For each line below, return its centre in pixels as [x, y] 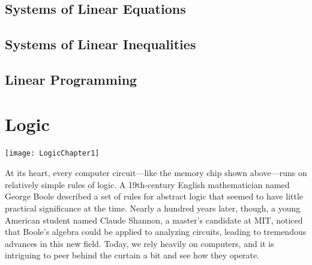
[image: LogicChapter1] [52, 154]
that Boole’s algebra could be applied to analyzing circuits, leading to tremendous [156, 232]
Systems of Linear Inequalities [100, 44]
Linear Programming [71, 79]
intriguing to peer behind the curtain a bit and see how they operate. [132, 255]
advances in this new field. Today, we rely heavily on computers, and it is [139, 243]
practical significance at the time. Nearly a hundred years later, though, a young [153, 208]
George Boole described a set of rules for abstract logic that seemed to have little [154, 196]
